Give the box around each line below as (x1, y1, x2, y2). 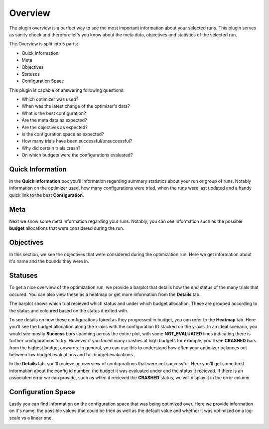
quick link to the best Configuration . (9, 192, 84, 198)
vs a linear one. (21, 415, 53, 421)
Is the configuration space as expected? (21, 131, 104, 137)
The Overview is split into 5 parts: (9, 41, 78, 47)
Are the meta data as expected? (21, 117, 87, 123)
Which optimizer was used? (21, 96, 79, 102)
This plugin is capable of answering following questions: (9, 87, 125, 93)
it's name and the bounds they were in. (9, 258, 89, 264)
